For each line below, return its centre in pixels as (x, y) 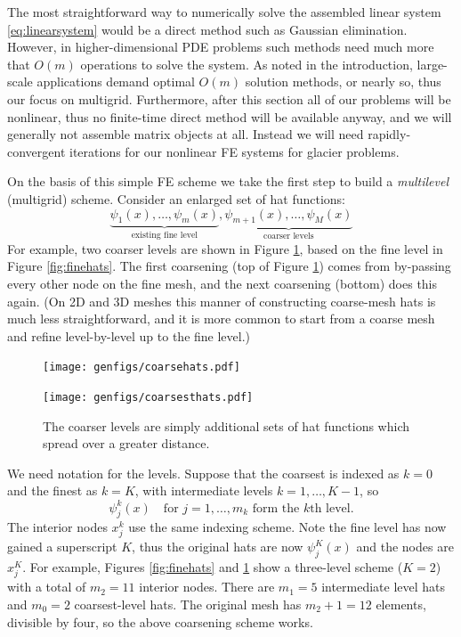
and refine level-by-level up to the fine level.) (129, 335)
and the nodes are (405, 547)
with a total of (47, 587)
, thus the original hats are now (218, 547)
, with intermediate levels (204, 490)
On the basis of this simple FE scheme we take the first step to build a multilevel (228, 181)
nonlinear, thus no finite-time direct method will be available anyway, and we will (230, 116)
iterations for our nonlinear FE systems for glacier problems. (235, 151)
